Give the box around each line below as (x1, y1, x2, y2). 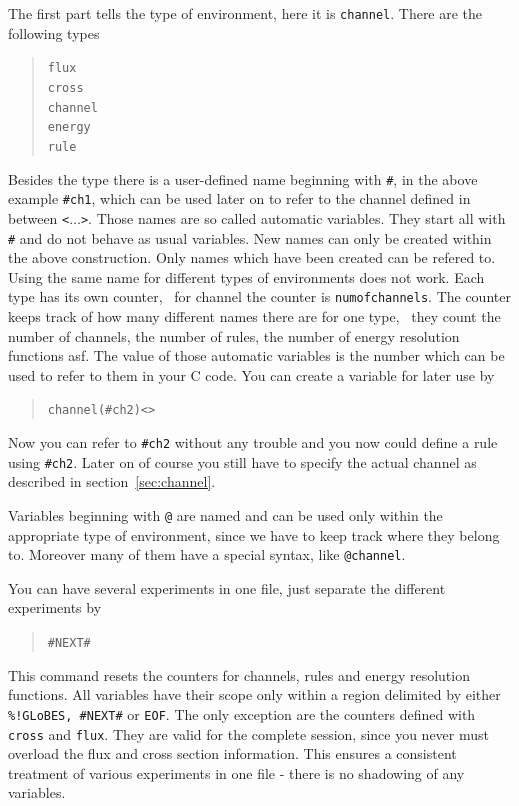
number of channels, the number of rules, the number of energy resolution (8, 325, 460, 346)
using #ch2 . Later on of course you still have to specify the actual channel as (8, 451, 477, 472)
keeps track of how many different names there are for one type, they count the (8, 306, 501, 326)
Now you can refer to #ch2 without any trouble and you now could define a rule (8, 432, 498, 453)
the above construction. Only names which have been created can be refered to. (8, 247, 496, 268)
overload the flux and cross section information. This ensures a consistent (8, 743, 457, 764)
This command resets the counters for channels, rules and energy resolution (8, 664, 470, 685)
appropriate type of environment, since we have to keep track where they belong (8, 524, 500, 545)
